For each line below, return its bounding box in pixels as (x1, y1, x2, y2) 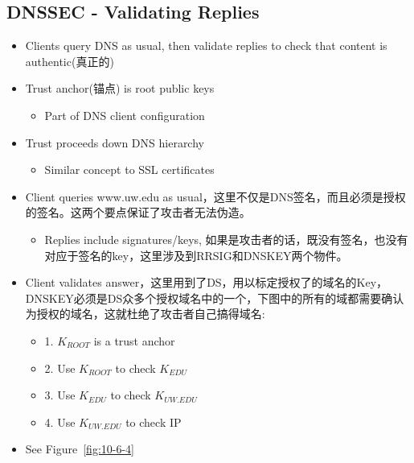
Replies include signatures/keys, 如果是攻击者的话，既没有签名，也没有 (44, 230, 408, 247)
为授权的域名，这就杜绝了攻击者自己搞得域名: (25, 305, 265, 322)
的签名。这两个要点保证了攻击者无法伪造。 (25, 204, 251, 221)
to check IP (125, 413, 182, 430)
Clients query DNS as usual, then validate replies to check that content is (25, 37, 387, 54)
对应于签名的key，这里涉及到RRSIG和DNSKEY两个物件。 (44, 246, 348, 263)
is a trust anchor (93, 332, 175, 349)
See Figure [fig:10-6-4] (25, 440, 134, 457)
